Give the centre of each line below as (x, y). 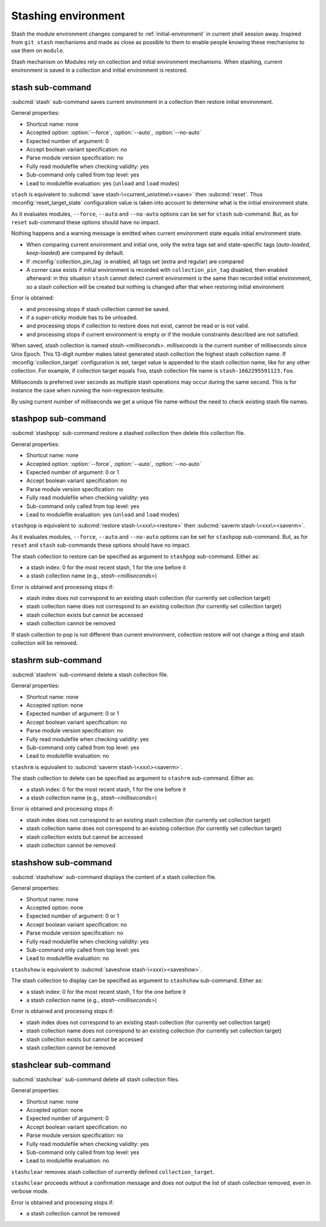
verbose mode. (30, 1191)
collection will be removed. (45, 643)
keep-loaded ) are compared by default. (75, 253)
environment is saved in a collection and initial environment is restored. (99, 70)
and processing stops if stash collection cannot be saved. (98, 309)
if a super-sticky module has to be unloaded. (82, 317)
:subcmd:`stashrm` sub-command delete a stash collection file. (90, 674)
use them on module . (38, 51)
